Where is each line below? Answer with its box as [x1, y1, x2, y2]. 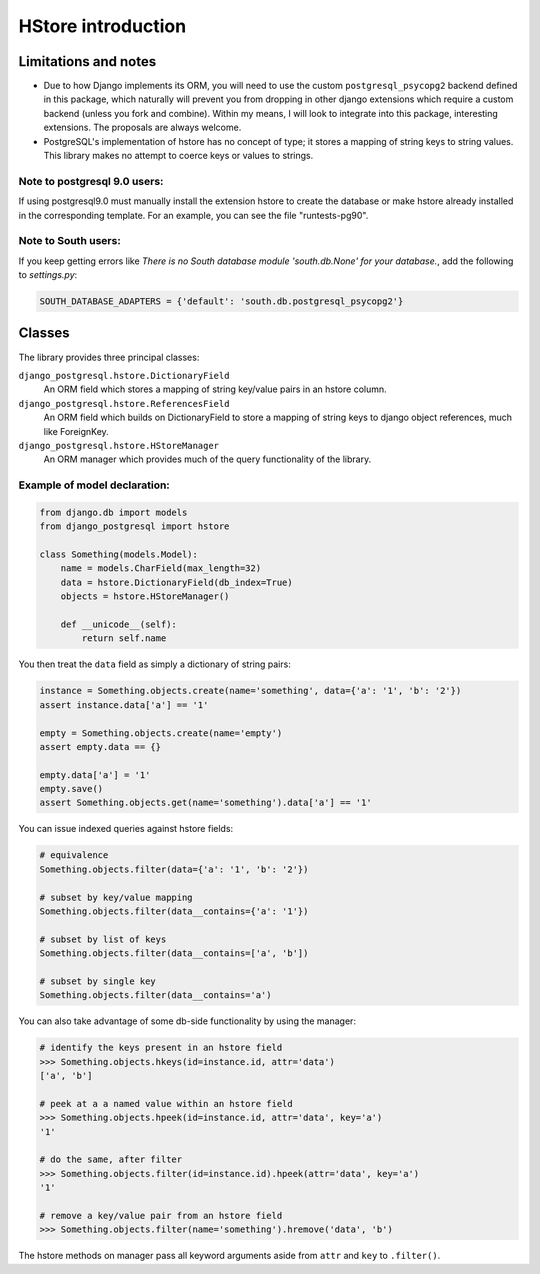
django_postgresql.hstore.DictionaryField [18, 370, 230, 381]
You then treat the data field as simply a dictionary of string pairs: [18, 658, 292, 670]
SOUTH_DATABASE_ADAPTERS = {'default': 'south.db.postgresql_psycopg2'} [39, 296, 404, 307]
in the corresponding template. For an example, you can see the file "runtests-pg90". [18, 209, 369, 221]
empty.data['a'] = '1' [39, 769, 151, 780]
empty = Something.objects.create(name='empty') [39, 727, 283, 739]
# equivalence [39, 850, 109, 861]
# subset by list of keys [39, 933, 167, 945]
